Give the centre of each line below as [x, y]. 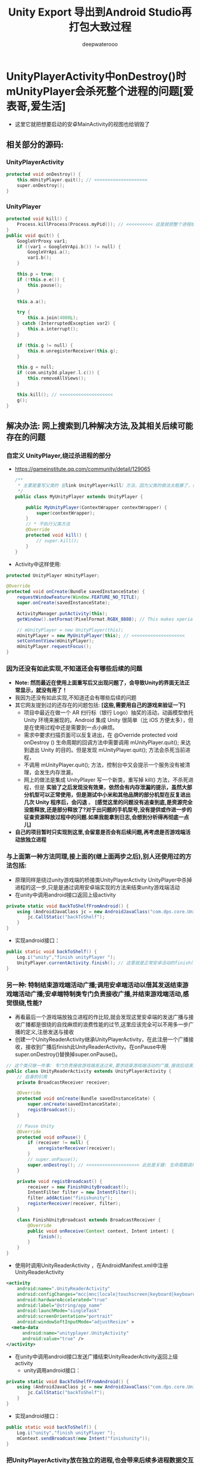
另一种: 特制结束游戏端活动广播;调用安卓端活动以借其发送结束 [94, 985]
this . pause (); [45, 285]
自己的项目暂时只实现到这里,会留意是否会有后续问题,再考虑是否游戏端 [100, 832]
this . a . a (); [32, 302]
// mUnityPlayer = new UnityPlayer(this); [70, 630]
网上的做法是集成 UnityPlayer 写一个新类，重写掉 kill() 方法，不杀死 [106, 780]
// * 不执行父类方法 [48, 524]
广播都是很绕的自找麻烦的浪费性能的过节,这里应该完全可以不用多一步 [104, 1024]
